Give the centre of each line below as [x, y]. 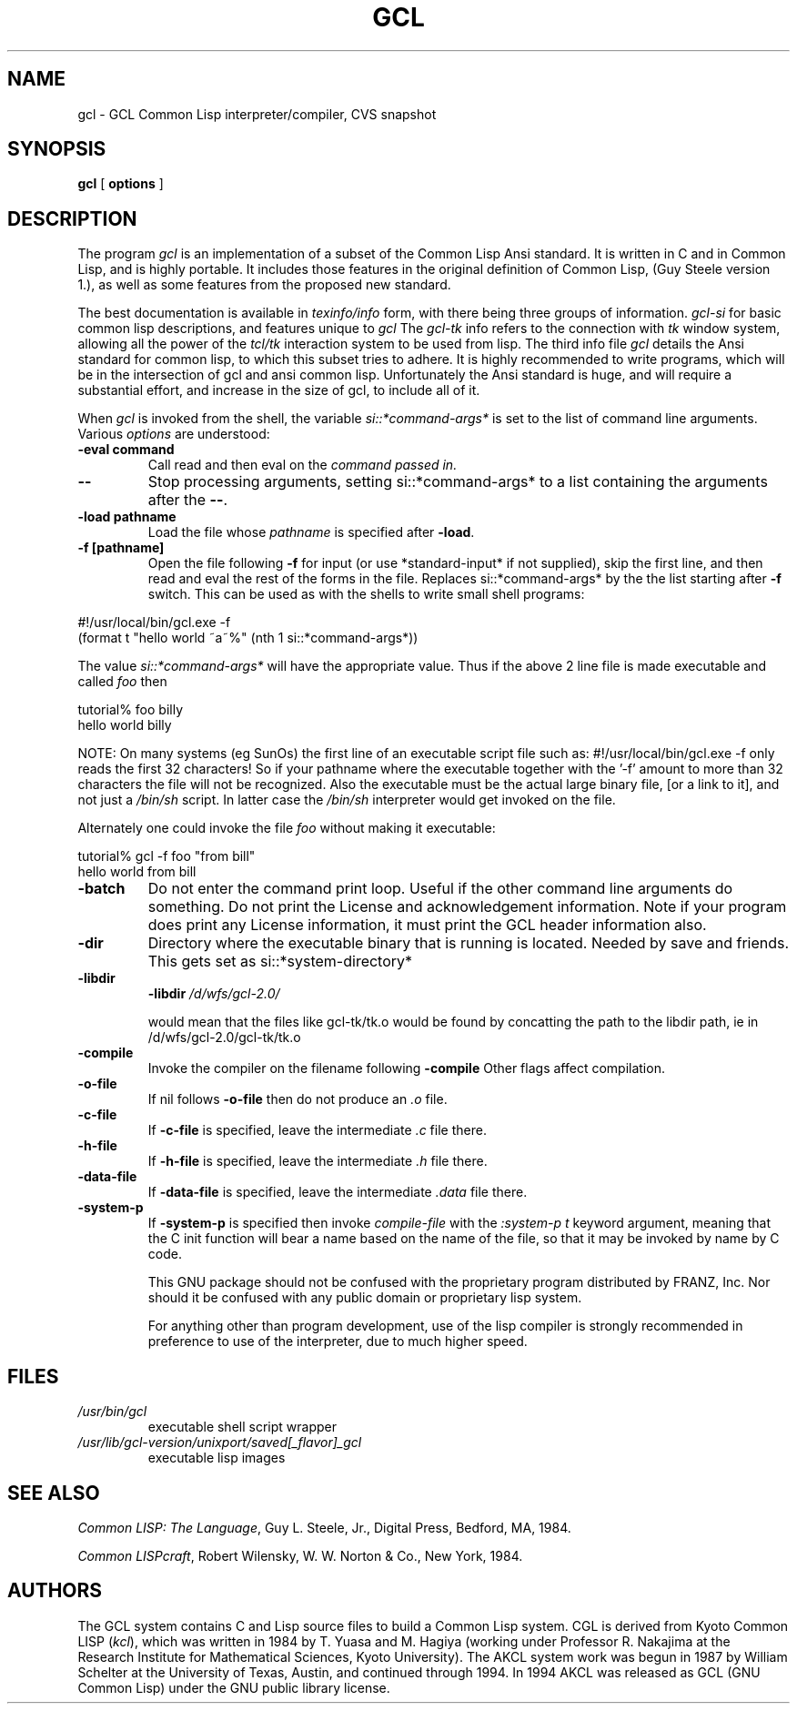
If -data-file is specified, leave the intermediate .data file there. [338, 1192]
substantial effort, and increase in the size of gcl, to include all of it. [279, 390]
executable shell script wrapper [242, 1427]
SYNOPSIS [57, 149]
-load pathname [127, 517]
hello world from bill [137, 872]
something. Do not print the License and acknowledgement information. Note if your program [467, 907]
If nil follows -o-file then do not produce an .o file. [298, 1099]
